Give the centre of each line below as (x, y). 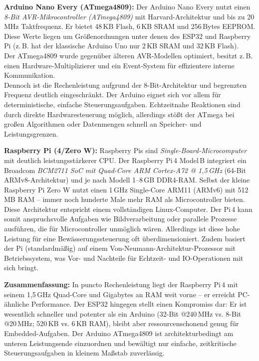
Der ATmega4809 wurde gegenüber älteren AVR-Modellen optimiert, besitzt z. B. (129, 55)
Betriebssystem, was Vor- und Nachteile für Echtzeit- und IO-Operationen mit (124, 258)
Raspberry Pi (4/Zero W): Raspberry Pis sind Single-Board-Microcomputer (126, 150)
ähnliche (17, 304)
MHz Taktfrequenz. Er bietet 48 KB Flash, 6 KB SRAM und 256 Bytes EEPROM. (130, 26)
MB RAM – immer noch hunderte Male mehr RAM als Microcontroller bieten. (125, 199)
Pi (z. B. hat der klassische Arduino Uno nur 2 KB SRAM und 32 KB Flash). (122, 46)
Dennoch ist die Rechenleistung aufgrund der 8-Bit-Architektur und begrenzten (126, 85)
